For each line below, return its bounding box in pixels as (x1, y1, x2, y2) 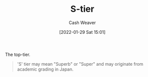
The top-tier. (5, 51, 30, 57)
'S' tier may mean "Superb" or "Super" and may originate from (17, 61, 144, 67)
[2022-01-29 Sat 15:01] (59, 29, 106, 35)
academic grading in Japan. (17, 66, 74, 72)
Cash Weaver (69, 20, 96, 26)
